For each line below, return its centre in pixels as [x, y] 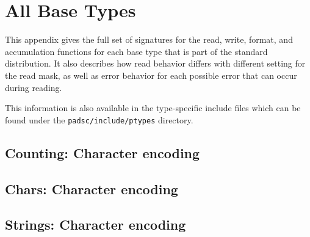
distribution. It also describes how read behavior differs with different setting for [155, 63]
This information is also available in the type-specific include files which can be [153, 108]
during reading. [34, 87]
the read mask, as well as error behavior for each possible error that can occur [151, 75]
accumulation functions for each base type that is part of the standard [136, 51]
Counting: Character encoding [103, 152]
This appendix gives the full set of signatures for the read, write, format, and [149, 39]
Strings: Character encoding [96, 224]
